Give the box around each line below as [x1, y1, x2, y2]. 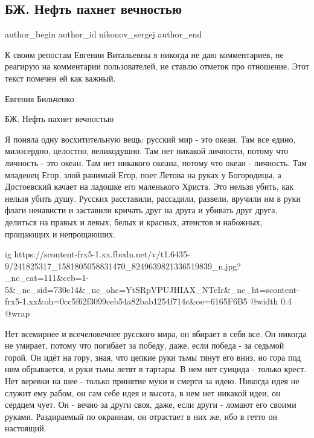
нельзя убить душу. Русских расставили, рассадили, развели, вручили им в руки [5, 192, 301, 204]
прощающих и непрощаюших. [5, 227, 115, 240]
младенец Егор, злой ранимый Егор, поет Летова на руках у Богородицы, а [5, 168, 281, 181]
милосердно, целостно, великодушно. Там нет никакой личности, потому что [5, 144, 289, 157]
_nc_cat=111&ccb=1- [5, 271, 89, 284]
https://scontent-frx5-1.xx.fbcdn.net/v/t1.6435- [14, 248, 190, 260]
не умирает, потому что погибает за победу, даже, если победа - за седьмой [5, 339, 284, 352]
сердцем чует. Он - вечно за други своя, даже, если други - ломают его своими [5, 398, 296, 411]
